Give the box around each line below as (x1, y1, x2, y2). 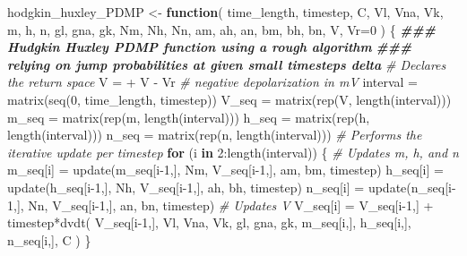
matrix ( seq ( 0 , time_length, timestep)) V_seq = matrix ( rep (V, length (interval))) (7, 90, 452, 108)
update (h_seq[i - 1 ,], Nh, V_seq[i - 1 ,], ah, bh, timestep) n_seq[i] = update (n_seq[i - (7, 177, 456, 196)
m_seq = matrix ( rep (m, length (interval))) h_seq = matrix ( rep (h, (7, 107, 370, 126)
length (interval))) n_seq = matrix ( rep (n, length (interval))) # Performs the (7, 125, 422, 144)
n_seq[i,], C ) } (7, 230, 91, 249)
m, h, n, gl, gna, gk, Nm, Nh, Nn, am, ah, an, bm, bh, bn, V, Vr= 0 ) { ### (7, 20, 437, 38)
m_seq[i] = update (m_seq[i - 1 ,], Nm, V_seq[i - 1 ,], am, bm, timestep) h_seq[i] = (7, 160, 444, 179)
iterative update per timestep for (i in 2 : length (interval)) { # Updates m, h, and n (7, 142, 459, 161)
